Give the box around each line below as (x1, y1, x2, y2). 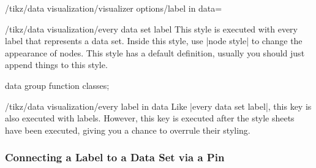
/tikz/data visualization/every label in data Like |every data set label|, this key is (5, 99, 312, 112)
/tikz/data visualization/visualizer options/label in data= (5, 2, 222, 14)
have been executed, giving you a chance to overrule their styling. (5, 123, 250, 136)
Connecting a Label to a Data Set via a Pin (5, 150, 225, 165)
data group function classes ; (5, 78, 110, 91)
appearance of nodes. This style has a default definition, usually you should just (5, 46, 305, 59)
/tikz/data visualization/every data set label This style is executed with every (5, 22, 298, 35)
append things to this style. (5, 58, 108, 71)
